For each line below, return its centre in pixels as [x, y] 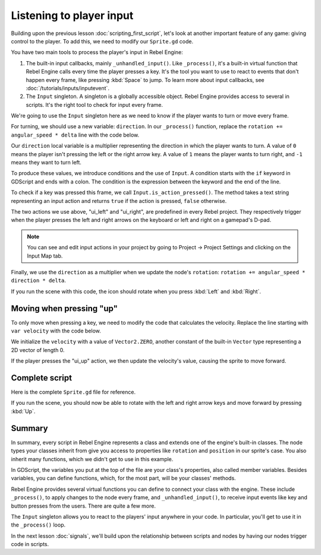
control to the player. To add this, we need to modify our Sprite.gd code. [102, 41]
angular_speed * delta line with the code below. [75, 135]
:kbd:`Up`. [23, 411]
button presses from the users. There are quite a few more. [83, 506]
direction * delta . [39, 280]
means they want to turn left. [46, 163]
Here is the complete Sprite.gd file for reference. [73, 392]
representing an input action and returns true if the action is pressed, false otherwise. [119, 201]
